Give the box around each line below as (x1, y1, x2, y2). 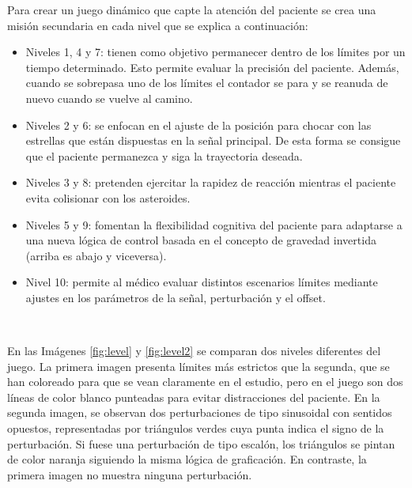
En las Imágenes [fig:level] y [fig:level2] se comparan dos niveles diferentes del (7, 342, 381, 359)
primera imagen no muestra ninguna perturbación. (7, 466, 252, 482)
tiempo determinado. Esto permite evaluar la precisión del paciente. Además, (25, 59, 399, 75)
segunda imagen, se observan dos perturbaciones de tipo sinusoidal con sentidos (7, 404, 392, 421)
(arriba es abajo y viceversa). (25, 247, 167, 263)
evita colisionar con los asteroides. (25, 189, 191, 206)
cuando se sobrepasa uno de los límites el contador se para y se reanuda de (25, 74, 388, 91)
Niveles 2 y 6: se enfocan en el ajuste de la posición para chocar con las (25, 116, 372, 133)
